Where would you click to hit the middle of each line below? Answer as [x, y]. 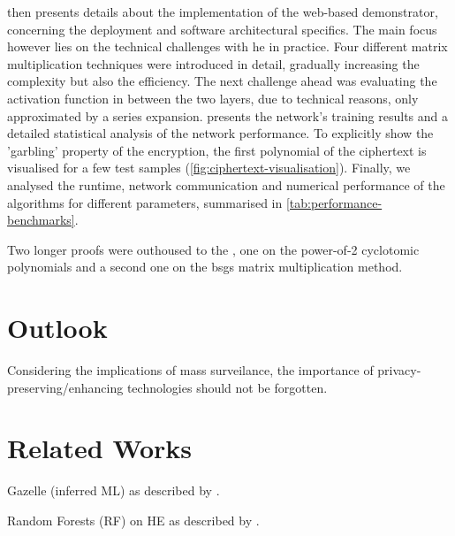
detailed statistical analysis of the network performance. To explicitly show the [220, 133]
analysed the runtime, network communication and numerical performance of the [226, 184]
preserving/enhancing [65, 387]
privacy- [399, 370]
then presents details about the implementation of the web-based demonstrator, [223, 11]
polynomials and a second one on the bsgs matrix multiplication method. [205, 267]
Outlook [57, 328]
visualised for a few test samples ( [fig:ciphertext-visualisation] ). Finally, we [209, 168]
